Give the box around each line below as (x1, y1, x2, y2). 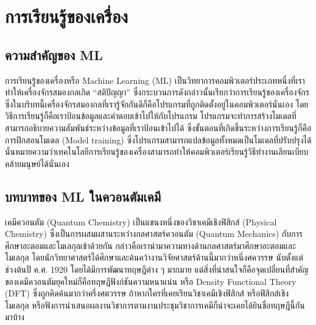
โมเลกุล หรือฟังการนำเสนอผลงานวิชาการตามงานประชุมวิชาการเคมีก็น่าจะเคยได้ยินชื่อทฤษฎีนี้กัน (5, 298, 305, 311)
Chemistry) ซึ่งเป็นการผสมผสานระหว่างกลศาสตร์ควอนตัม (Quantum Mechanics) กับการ (5, 227, 303, 240)
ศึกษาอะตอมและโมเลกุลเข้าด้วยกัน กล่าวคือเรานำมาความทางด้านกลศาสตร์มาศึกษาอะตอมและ (5, 239, 296, 251)
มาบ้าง (5, 310, 24, 323)
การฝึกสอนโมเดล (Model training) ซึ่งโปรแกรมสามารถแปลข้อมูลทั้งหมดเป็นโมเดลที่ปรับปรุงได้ (5, 133, 312, 146)
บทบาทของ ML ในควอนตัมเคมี (5, 186, 161, 205)
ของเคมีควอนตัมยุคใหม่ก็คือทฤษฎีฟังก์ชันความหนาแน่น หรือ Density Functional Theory (5, 275, 297, 287)
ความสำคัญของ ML (5, 45, 103, 64)
